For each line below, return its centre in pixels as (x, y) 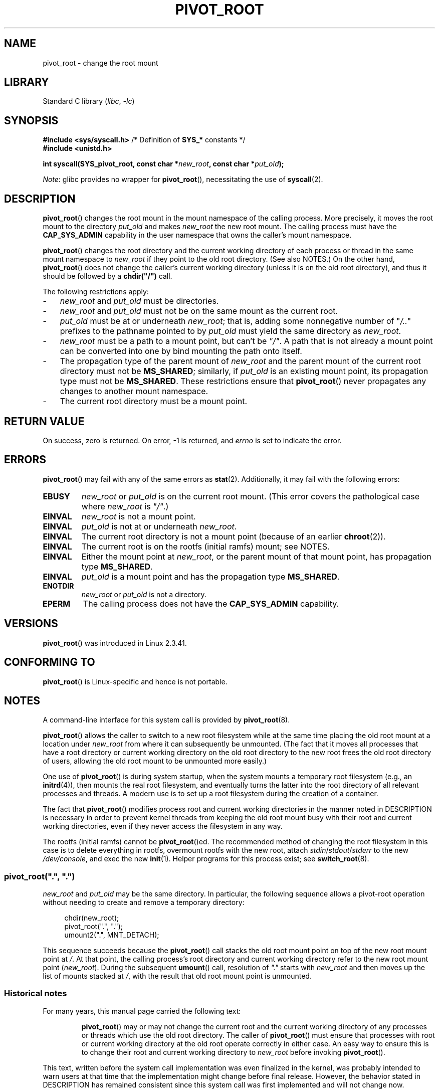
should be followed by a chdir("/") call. (107, 276)
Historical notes (36, 993)
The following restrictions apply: (96, 292)
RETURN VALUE (44, 421)
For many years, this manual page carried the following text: (142, 1011)
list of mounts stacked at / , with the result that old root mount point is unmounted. (177, 976)
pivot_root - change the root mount (100, 63)
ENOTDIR (58, 586)
